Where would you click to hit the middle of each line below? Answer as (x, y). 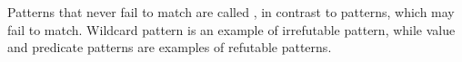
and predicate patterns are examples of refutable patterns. (170, 47)
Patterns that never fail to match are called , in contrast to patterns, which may (231, 12)
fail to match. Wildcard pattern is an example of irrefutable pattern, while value (231, 29)
